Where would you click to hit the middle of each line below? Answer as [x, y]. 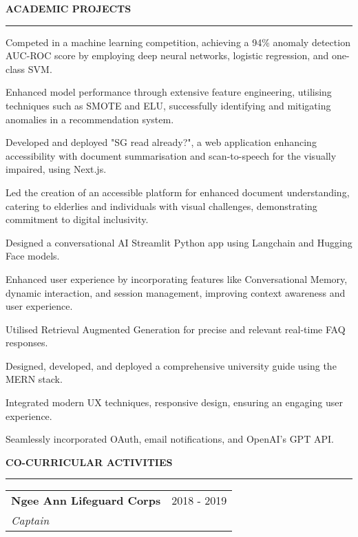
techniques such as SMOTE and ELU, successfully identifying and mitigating [168, 105]
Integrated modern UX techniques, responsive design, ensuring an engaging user [174, 402]
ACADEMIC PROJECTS [69, 8]
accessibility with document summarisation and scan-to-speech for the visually [171, 155]
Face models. [33, 256]
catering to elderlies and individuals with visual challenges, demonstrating [161, 206]
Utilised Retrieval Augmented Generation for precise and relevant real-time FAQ [176, 329]
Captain [30, 520]
